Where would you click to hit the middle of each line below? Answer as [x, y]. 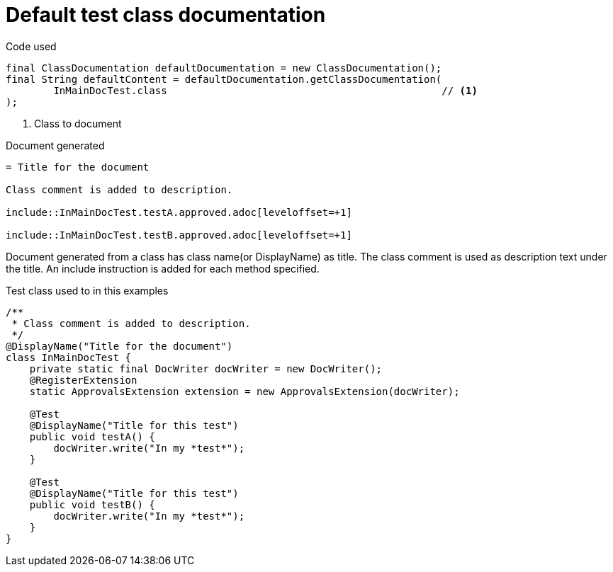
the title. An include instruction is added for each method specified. [163, 268]
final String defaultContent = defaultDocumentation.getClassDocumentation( [224, 79]
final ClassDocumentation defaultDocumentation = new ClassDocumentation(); [224, 68]
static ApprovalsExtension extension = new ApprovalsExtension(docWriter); [244, 391]
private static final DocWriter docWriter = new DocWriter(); [206, 368]
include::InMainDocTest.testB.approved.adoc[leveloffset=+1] [179, 235]
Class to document [78, 123]
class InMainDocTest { [69, 357]
